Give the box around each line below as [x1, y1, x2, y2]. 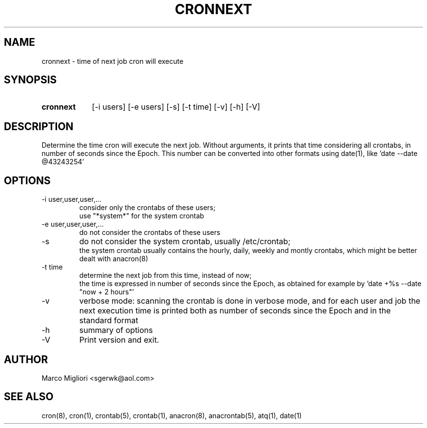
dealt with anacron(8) [79, 254, 148, 263]
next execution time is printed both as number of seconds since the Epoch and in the [79, 306, 391, 316]
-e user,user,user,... [41, 220, 104, 229]
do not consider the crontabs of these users [79, 228, 220, 237]
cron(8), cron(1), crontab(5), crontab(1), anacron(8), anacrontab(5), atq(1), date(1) [41, 411, 302, 420]
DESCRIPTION [4, 120, 74, 133]
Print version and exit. [79, 335, 159, 345]
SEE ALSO [4, 390, 54, 403]
